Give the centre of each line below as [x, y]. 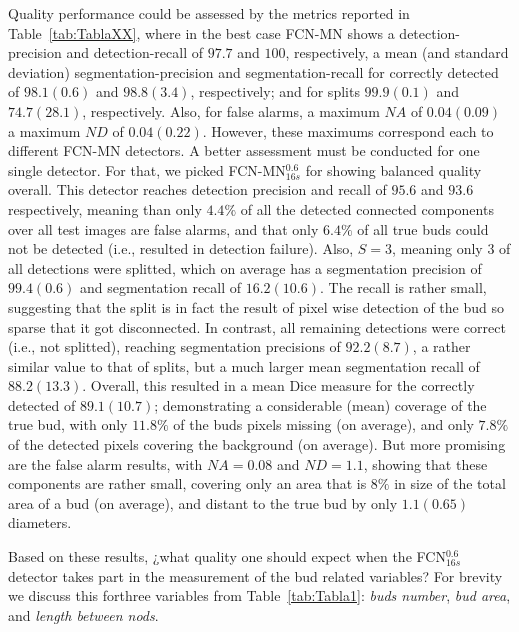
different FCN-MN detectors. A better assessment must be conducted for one [244, 150]
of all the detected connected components [367, 208]
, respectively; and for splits [275, 91]
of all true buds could [423, 228]
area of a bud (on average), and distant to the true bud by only [203, 502]
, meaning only [437, 248]
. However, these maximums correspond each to [348, 130]
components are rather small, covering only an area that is [187, 483]
